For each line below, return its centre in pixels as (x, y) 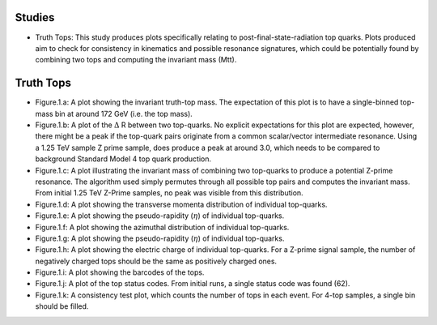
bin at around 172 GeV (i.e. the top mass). (124, 113)
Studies (35, 17)
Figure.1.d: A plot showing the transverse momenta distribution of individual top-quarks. (181, 204)
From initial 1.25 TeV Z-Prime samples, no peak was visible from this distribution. (169, 193)
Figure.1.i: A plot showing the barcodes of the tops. (120, 272)
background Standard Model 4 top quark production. (123, 159)
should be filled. (62, 306)
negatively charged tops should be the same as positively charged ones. (156, 261)
